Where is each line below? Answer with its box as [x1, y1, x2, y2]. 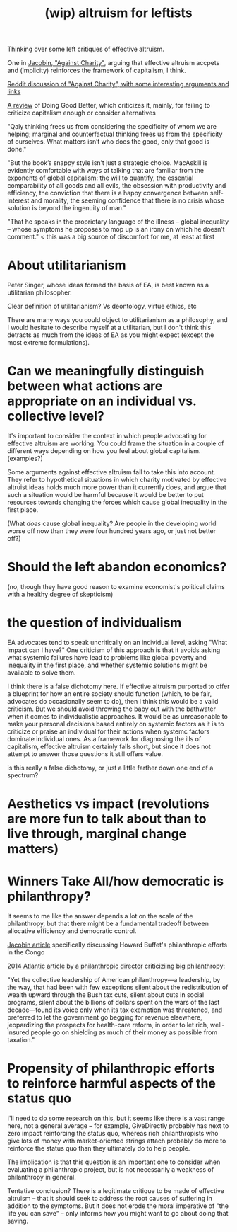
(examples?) [7, 455, 44, 463]
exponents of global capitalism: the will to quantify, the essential [7, 173, 194, 182]
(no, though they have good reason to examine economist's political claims [7, 583, 226, 591]
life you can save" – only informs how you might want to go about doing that [7, 1209, 229, 1217]
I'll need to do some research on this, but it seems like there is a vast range [7, 1114, 226, 1122]
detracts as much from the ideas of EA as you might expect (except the [7, 331, 214, 339]
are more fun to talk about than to [7, 811, 207, 827]
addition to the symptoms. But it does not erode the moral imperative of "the [7, 1202, 229, 1210]
